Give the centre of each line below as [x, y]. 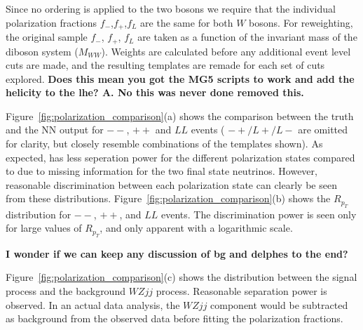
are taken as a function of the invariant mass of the [247, 37]
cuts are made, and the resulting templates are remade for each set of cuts [165, 65]
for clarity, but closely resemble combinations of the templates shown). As [164, 144]
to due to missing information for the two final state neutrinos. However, [162, 171]
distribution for [39, 214]
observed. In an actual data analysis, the [93, 304]
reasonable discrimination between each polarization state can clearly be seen [171, 184]
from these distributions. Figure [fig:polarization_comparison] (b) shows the [168, 198]
